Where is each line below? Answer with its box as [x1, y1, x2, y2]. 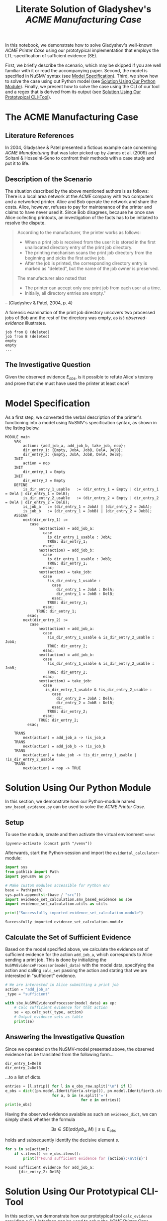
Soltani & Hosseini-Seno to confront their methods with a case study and [5, 155, 155, 161]
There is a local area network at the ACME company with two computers [5, 193, 154, 199]
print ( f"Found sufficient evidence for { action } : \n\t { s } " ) [23, 1156, 148, 1161]
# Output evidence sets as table [14, 1014, 83, 1019]
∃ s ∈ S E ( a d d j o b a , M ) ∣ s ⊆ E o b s [51, 1126, 116, 1133]
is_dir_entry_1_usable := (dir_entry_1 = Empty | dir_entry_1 [23, 487, 159, 491]
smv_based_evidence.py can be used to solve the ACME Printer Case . [5, 804, 146, 810]
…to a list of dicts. [5, 1074, 42, 1080]
